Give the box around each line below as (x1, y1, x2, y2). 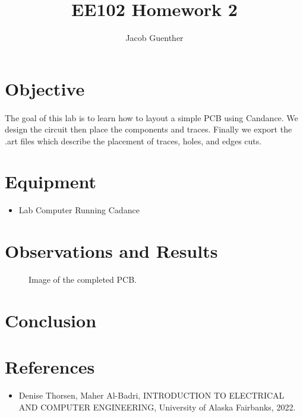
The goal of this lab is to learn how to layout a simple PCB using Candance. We (5, 111, 298, 124)
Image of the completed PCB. (29, 273, 137, 286)
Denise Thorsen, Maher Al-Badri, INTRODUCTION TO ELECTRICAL (18, 389, 285, 402)
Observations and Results (5, 239, 218, 263)
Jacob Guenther (125, 31, 184, 44)
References (5, 355, 95, 379)
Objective (5, 76, 85, 100)
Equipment (5, 169, 96, 194)
